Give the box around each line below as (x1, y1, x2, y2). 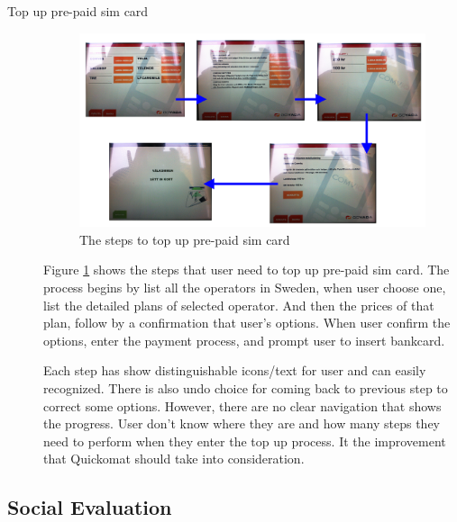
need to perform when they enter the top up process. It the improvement (43, 431, 446, 450)
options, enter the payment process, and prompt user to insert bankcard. (43, 330, 445, 349)
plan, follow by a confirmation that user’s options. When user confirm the (43, 313, 451, 332)
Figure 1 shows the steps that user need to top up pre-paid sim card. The (43, 260, 450, 279)
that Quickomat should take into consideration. (43, 449, 305, 468)
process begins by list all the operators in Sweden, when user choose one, (43, 278, 446, 296)
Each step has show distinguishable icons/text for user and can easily (43, 361, 426, 380)
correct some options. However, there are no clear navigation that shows (43, 396, 442, 415)
